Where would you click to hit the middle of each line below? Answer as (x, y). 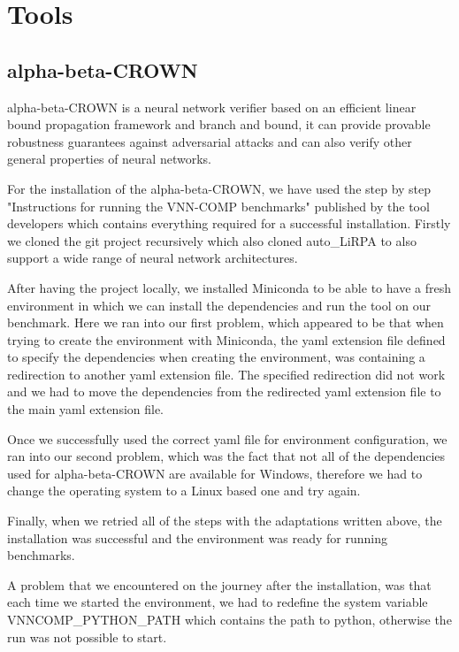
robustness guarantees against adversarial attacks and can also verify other (210, 141)
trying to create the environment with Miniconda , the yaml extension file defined (226, 339)
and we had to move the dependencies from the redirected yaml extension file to (224, 391)
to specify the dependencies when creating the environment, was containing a (216, 357)
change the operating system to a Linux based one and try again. (184, 491)
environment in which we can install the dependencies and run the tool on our (219, 305)
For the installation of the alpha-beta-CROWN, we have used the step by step (219, 188)
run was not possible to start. (87, 637)
